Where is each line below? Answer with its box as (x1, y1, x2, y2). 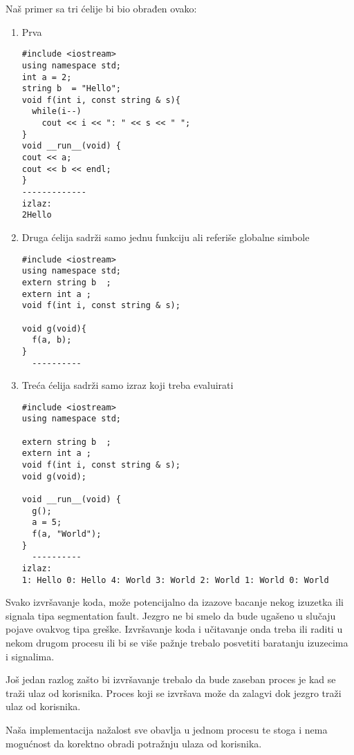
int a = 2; (21, 72, 72, 82)
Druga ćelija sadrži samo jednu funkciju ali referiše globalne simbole (21, 230, 310, 245)
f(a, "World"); (32, 529, 102, 539)
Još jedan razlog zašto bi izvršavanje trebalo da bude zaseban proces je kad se (6, 672, 336, 687)
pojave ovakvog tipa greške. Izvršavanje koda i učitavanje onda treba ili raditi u (6, 622, 343, 636)
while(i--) (32, 106, 82, 117)
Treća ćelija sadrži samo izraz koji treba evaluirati (21, 378, 234, 392)
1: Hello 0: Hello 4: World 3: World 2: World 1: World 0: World (21, 575, 329, 585)
